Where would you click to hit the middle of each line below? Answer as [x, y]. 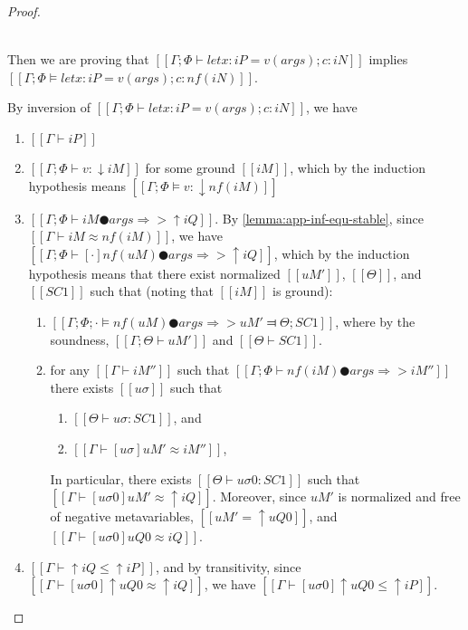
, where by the [375, 321]
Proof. [24, 11]
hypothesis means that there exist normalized [154, 273]
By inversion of [49, 107]
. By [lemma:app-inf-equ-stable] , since [319, 218]
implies [388, 59]
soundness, [80, 339]
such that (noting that [152, 291]
